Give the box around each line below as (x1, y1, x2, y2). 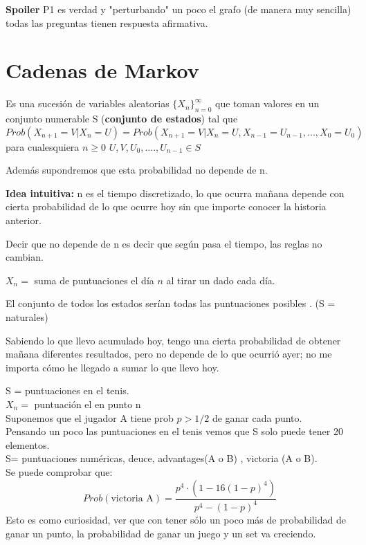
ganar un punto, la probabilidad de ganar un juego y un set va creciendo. (6, 526, 316, 540)
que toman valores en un (215, 96, 320, 111)
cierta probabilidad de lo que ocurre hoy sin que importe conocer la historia (6, 199, 327, 214)
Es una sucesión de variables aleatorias (6, 96, 170, 111)
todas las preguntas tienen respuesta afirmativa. (6, 15, 208, 30)
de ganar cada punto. (212, 410, 302, 425)
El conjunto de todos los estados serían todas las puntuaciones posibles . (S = (6, 296, 336, 311)
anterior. (6, 213, 42, 228)
